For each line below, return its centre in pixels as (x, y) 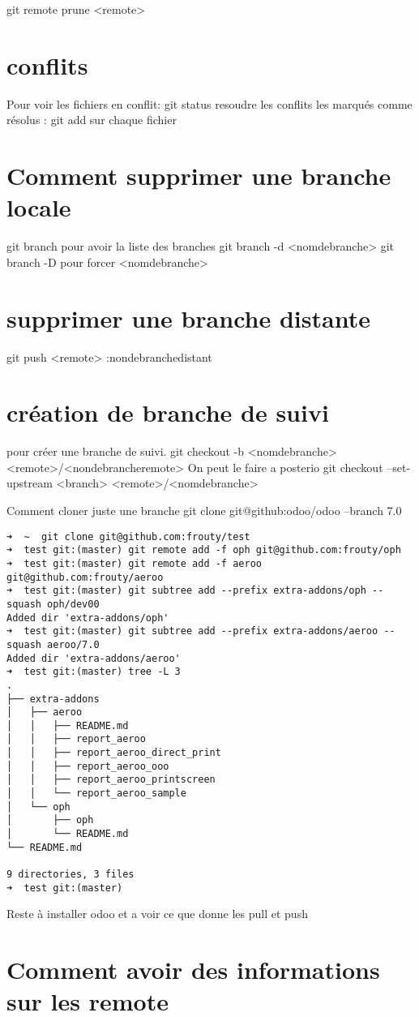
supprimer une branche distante (188, 318)
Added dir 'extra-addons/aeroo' (94, 658)
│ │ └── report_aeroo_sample (96, 794)
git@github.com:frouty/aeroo (85, 577)
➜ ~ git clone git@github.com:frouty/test (128, 536)
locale (39, 207)
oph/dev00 (73, 604)
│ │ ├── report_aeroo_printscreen (111, 780)
